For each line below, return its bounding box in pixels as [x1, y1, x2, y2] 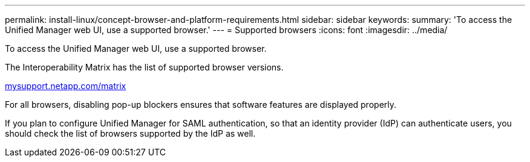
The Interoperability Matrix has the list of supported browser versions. [5, 62, 284, 72]
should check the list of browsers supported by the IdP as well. [5, 128, 256, 139]
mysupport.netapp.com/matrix [5, 81, 126, 91]
